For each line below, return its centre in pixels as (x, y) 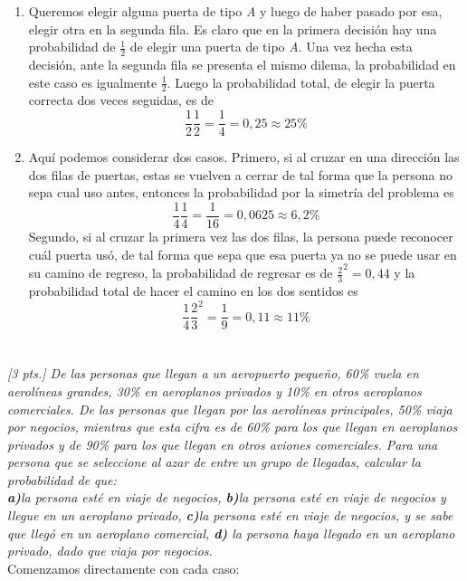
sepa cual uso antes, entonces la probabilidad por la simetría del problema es (241, 192)
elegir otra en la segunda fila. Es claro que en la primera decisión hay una (233, 29)
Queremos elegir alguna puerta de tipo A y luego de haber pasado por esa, (235, 11)
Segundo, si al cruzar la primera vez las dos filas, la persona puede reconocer (241, 236)
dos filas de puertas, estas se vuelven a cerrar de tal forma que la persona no (240, 174)
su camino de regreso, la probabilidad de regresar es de (181, 273)
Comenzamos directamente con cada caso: (124, 568)
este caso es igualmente (93, 82)
